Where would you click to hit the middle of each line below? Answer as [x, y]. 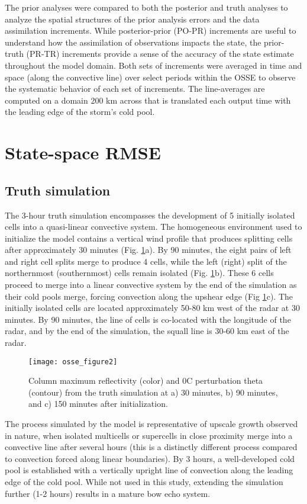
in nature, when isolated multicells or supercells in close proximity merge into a [149, 435]
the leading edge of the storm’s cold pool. [80, 112]
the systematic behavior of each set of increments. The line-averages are [135, 89]
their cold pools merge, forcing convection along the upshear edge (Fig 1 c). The [149, 296]
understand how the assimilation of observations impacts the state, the [133, 42]
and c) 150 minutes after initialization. [98, 404]
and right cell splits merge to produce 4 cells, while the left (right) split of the [146, 261]
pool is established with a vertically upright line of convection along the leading [149, 470]
